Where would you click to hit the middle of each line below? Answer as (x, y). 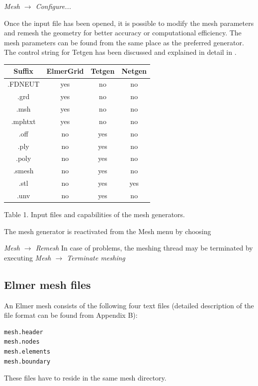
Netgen (134, 71)
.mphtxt (23, 121)
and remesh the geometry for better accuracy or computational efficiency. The (123, 33)
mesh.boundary (27, 361)
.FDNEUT (24, 84)
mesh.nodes (22, 342)
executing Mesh (28, 257)
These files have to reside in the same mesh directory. (85, 378)
